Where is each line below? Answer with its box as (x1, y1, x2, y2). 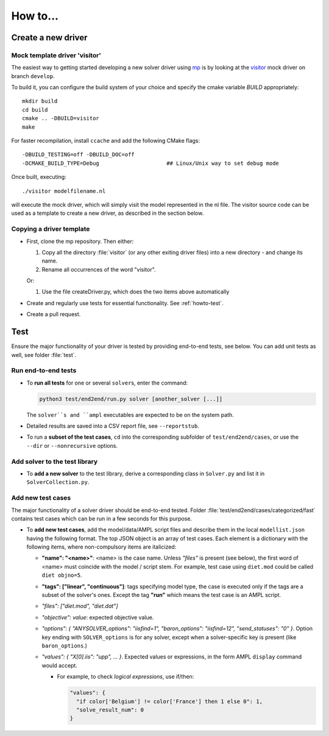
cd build (22, 106, 48, 113)
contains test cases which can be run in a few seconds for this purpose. (11, 514, 192, 522)
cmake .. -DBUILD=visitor (22, 115, 100, 122)
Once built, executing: (11, 173, 66, 181)
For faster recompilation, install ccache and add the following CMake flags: (11, 137, 200, 145)
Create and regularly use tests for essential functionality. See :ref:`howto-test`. (26, 299, 224, 306)
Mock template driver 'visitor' (11, 51, 102, 59)
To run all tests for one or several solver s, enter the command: (26, 379, 188, 386)
